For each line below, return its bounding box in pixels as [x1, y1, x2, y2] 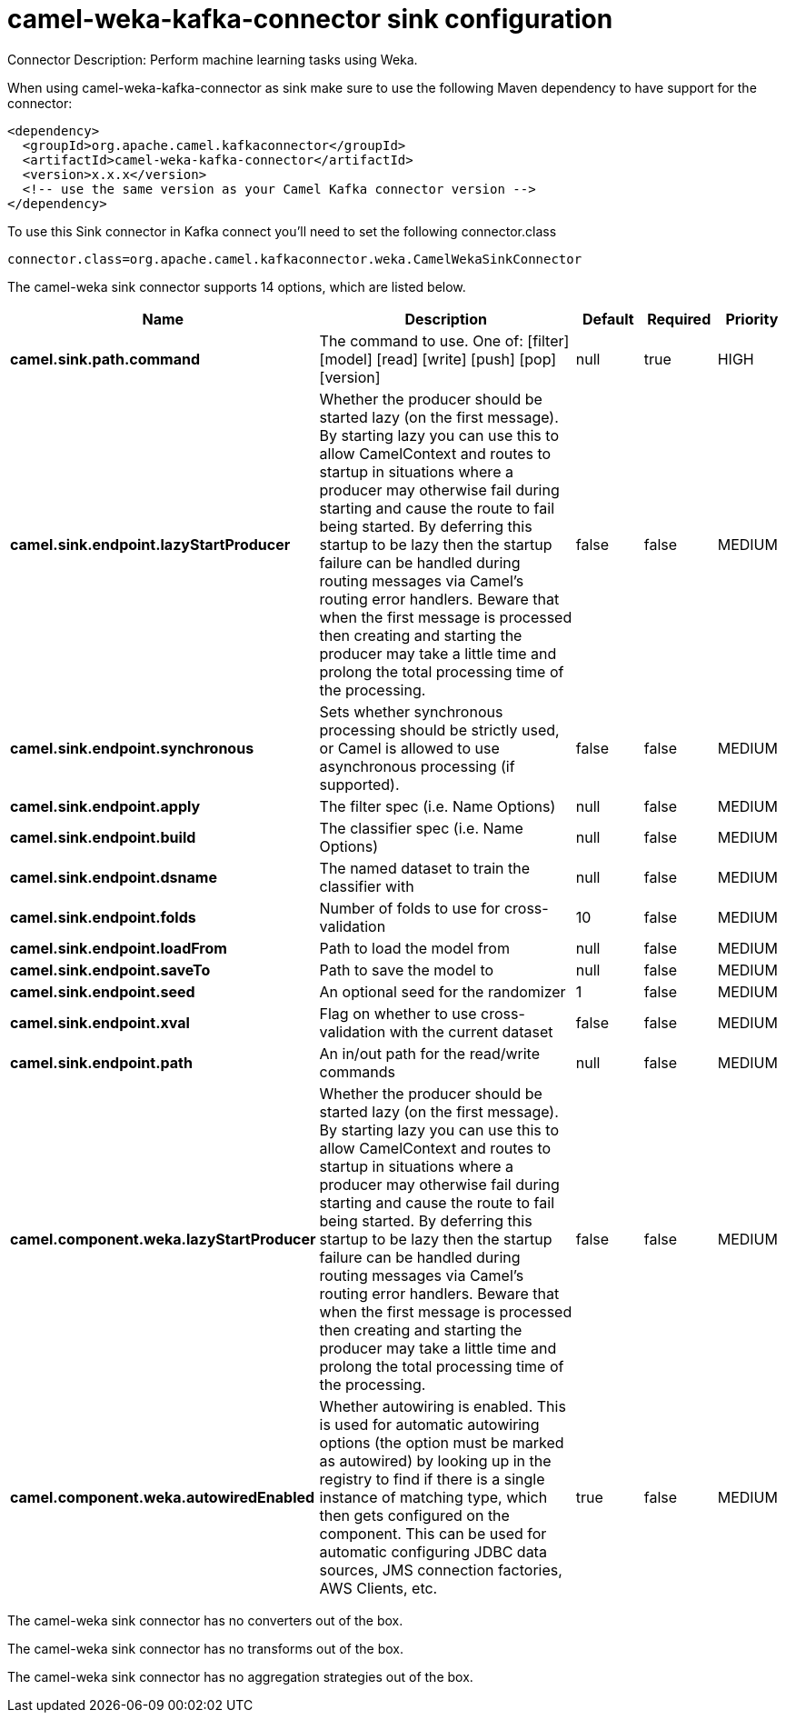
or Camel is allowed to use [319, 738, 500, 757]
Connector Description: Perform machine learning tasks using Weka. [7, 51, 418, 67]
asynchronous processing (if [319, 756, 515, 775]
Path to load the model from [319, 938, 510, 957]
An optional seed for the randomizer [319, 982, 566, 1001]
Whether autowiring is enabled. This [319, 1396, 566, 1415]
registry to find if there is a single [319, 1469, 545, 1488]
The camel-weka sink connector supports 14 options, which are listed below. [7, 278, 466, 295]
